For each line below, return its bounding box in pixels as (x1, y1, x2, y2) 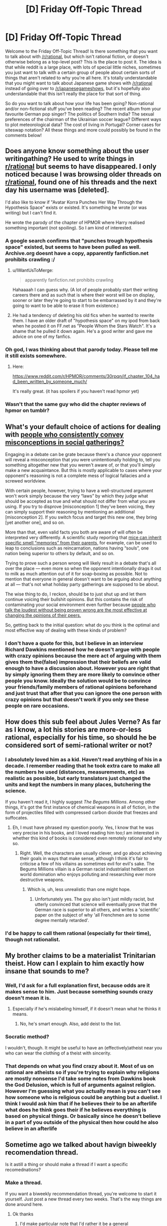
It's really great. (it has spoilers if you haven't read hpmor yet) (12, 388, 140, 394)
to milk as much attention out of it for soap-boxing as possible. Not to (5, 571, 148, 577)
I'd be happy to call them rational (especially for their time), (5, 929, 151, 936)
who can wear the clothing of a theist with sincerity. (5, 1050, 112, 1056)
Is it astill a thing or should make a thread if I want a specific (5, 1161, 128, 1167)
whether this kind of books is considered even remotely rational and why (12, 835, 162, 841)
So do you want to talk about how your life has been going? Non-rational (5, 100, 154, 106)
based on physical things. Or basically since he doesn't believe (5, 1112, 161, 1119)
